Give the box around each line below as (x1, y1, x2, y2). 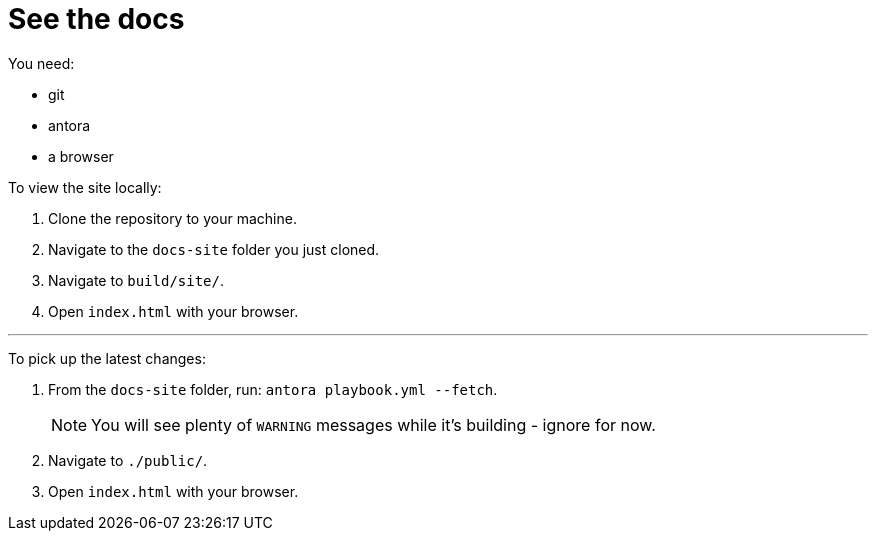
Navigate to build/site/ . (48, 271, 224, 289)
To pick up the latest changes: (8, 349, 206, 367)
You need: (8, 54, 75, 72)
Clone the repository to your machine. (48, 209, 297, 227)
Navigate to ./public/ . (48, 451, 208, 469)
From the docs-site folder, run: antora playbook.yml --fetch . (48, 380, 498, 398)
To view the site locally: (8, 178, 162, 196)
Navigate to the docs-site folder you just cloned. (48, 240, 380, 258)
